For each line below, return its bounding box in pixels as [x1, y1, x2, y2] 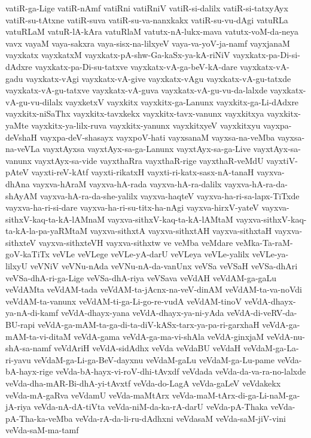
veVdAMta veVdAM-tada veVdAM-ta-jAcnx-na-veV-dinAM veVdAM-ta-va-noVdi [5, 283, 302, 296]
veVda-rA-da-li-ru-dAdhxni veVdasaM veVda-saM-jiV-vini [75, 412, 286, 424]
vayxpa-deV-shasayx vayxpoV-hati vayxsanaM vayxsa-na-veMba [39, 130, 275, 143]
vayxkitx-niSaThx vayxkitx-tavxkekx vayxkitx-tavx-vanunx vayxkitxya [5, 107, 264, 120]
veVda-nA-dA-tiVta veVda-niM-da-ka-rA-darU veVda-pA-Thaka [33, 400, 268, 413]
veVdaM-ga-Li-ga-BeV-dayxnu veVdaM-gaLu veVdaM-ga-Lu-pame [33, 353, 275, 366]
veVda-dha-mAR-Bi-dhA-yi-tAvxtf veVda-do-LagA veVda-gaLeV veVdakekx [5, 377, 281, 389]
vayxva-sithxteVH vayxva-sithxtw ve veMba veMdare [38, 236, 233, 248]
